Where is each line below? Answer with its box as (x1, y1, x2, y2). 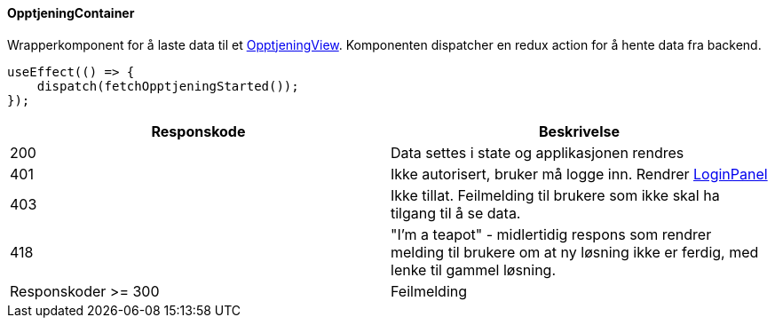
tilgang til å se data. (391, 203, 521, 222)
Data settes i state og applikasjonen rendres (391, 143, 684, 162)
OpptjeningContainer (7, 5, 135, 20)
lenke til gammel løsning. (391, 260, 557, 279)
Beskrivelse (539, 122, 620, 140)
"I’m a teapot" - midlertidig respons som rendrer (391, 225, 712, 243)
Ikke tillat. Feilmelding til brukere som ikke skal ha (391, 186, 720, 204)
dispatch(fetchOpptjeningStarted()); (36, 78, 299, 93)
